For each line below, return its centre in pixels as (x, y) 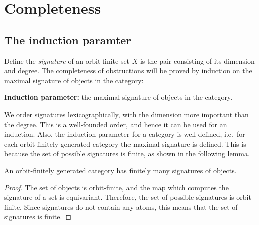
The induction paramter (68, 39)
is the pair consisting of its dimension (197, 61)
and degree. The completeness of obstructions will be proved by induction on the (128, 71)
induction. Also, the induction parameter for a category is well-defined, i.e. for (125, 134)
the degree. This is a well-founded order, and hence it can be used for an (116, 124)
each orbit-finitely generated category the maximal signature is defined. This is (125, 143)
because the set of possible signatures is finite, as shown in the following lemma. (127, 153)
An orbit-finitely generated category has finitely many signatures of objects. (120, 170)
